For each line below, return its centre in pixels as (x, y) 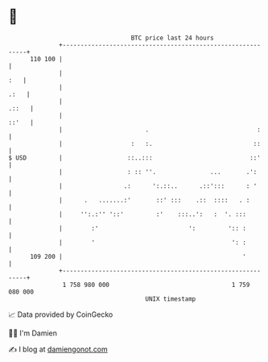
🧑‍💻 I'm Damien (33, 333)
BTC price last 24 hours (173, 38)
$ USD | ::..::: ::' (135, 158)
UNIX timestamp (171, 299)
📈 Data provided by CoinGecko (61, 314)
